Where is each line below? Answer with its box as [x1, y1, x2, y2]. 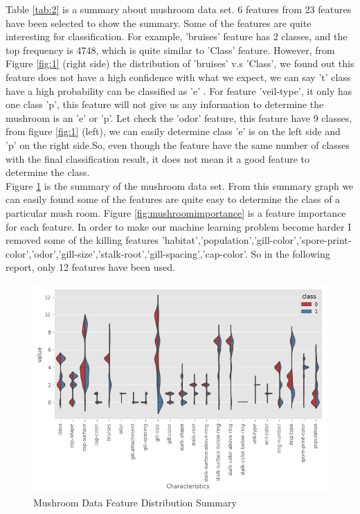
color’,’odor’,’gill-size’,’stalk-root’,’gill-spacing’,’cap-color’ [6, 246, 245, 260]
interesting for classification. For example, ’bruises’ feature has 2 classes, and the [6, 29, 348, 44]
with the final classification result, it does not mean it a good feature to [6, 151, 310, 166]
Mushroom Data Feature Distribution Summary [33, 495, 237, 509]
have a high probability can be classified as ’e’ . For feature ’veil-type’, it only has [6, 83, 352, 98]
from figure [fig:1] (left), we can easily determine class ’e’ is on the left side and [6, 124, 341, 139]
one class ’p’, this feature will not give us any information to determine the [6, 97, 324, 112]
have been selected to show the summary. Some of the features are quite [6, 15, 312, 30]
